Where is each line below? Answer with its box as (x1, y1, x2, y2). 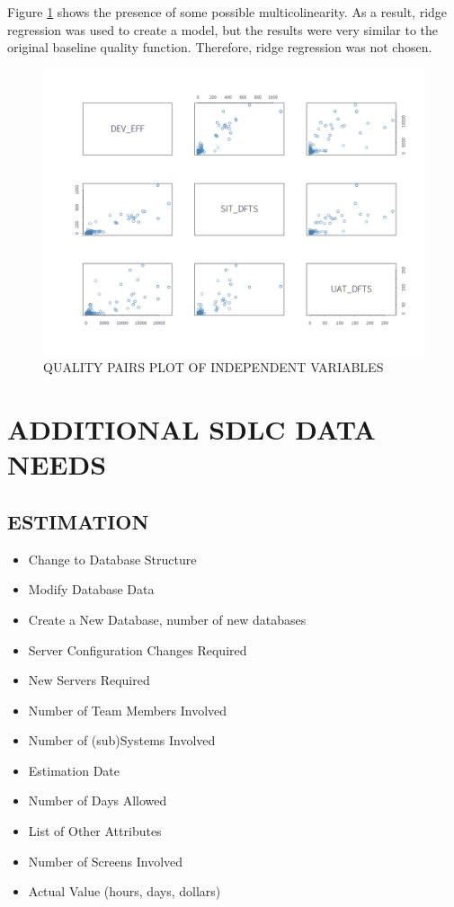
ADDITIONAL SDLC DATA (7, 411, 376, 448)
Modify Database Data (28, 580, 155, 599)
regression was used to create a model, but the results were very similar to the (7, 20, 439, 39)
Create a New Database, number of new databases (28, 609, 307, 628)
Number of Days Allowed (28, 791, 167, 810)
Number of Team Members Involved (28, 700, 227, 719)
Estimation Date (28, 760, 120, 779)
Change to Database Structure (28, 549, 197, 568)
